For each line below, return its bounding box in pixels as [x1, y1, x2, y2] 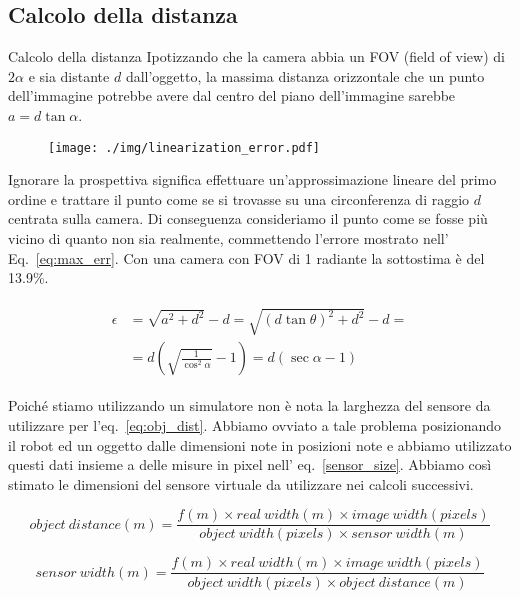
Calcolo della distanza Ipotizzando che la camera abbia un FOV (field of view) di [8, 46, 505, 67]
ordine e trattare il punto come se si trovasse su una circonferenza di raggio [8, 188, 470, 209]
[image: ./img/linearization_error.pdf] [48, 140, 321, 155]
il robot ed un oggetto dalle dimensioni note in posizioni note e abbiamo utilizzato [8, 434, 512, 455]
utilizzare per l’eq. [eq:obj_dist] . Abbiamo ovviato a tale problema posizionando [8, 415, 502, 436]
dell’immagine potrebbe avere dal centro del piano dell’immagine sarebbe [8, 85, 456, 106]
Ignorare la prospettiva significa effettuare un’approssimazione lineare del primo [8, 169, 497, 190]
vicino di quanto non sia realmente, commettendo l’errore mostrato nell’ [8, 228, 449, 249]
